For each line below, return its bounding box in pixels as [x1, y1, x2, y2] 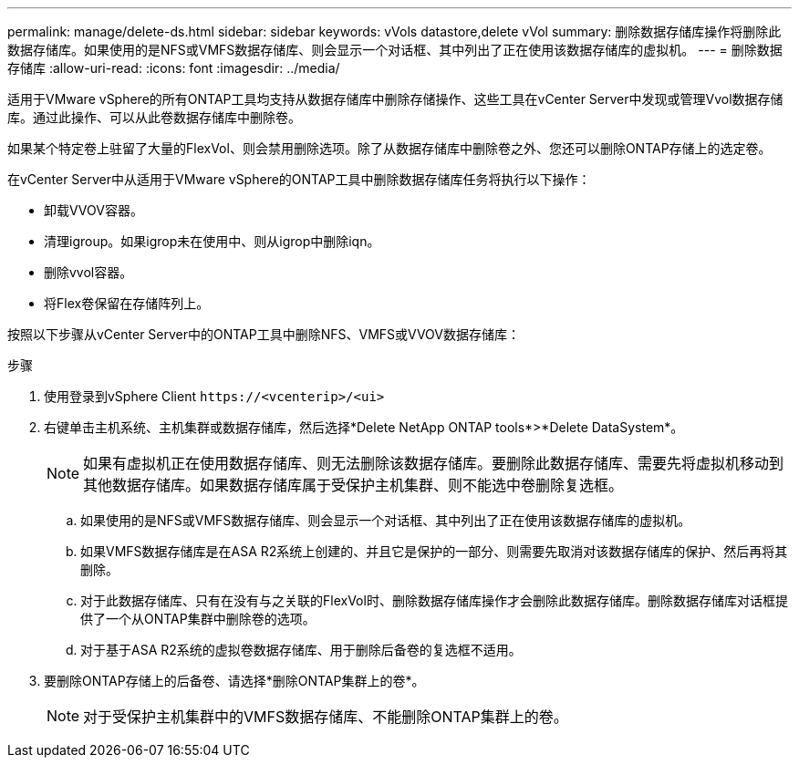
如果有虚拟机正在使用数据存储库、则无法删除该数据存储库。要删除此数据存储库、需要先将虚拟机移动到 [83, 454, 784, 472]
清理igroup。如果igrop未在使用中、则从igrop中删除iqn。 [44, 233, 380, 249]
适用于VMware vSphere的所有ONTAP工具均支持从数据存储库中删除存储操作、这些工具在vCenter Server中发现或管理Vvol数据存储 [7, 91, 783, 107]
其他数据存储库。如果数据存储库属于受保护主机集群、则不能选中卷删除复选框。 [83, 476, 624, 494]
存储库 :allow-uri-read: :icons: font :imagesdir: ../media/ [7, 60, 340, 76]
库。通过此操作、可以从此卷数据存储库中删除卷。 [7, 109, 301, 125]
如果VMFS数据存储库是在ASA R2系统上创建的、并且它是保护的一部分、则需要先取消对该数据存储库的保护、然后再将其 [80, 543, 788, 559]
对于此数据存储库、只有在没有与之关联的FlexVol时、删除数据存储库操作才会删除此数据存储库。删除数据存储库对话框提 [80, 593, 788, 608]
